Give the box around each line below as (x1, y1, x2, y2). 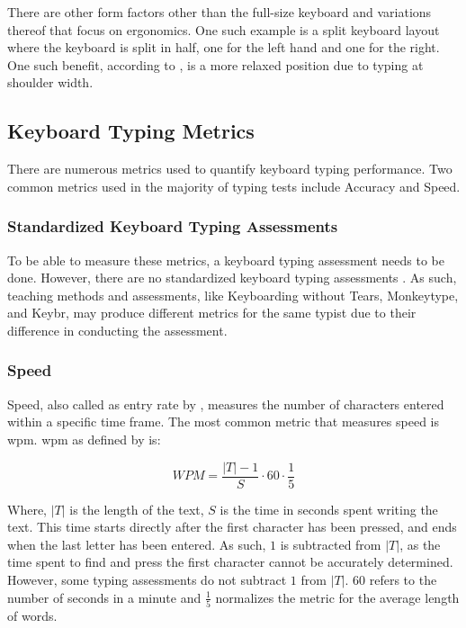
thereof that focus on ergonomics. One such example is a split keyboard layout (7, 20, 440, 39)
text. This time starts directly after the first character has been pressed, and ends (7, 517, 457, 536)
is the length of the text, (69, 499, 204, 518)
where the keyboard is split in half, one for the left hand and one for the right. (7, 38, 440, 57)
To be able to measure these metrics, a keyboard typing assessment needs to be (7, 250, 444, 269)
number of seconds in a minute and (7, 588, 202, 606)
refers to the (369, 570, 437, 588)
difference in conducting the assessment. (7, 320, 228, 339)
